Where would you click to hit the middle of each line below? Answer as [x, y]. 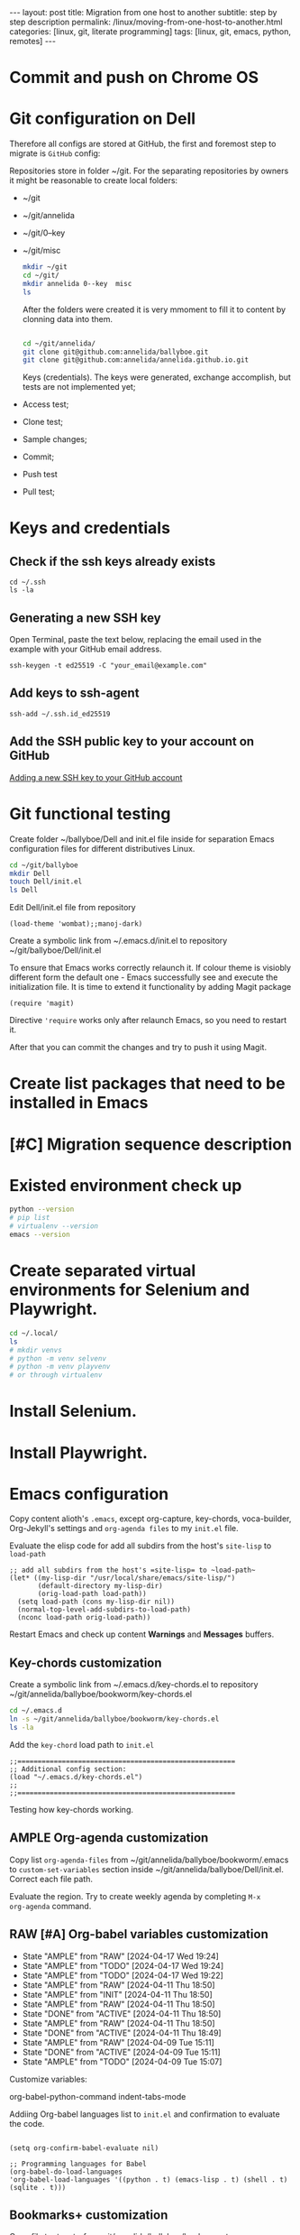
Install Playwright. [79, 1452]
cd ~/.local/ [34, 1333]
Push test [40, 475]
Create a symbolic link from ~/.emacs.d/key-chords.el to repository [134, 1685]
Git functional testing [90, 813]
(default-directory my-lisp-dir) [100, 1586]
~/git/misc [41, 251]
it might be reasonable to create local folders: [94, 180]
